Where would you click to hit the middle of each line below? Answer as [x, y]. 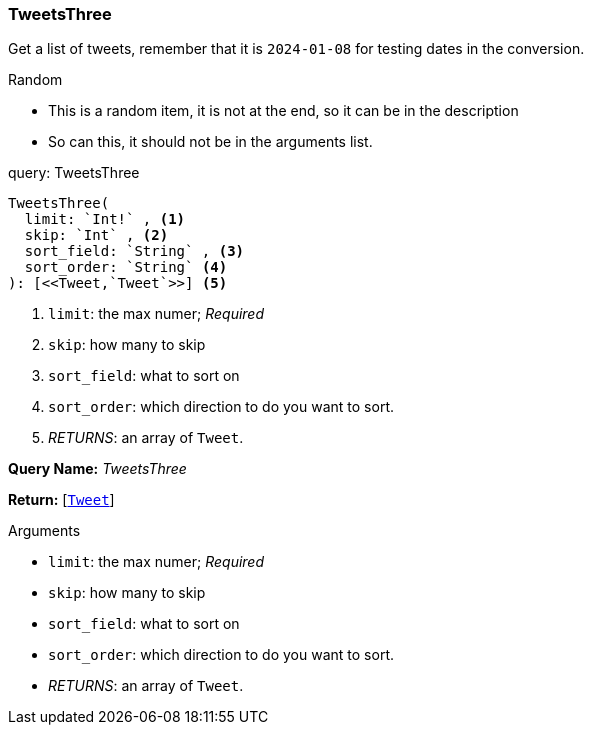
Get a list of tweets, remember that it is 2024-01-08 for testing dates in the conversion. [296, 49]
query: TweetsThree [74, 173]
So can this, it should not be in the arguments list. [210, 142]
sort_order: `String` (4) [126, 267]
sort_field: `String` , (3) [134, 251]
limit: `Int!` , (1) [105, 219]
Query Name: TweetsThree [97, 469]
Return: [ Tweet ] [61, 500]
